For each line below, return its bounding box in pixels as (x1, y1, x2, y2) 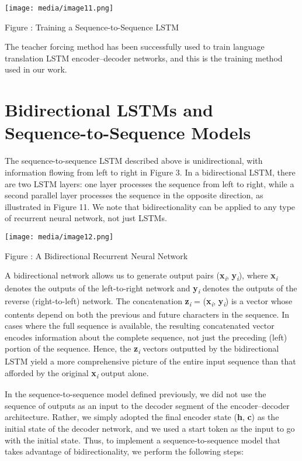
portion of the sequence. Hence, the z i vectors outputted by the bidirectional (5, 342, 279, 356)
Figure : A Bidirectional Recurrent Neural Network (5, 249, 188, 262)
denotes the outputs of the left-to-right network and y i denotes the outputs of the (5, 282, 297, 296)
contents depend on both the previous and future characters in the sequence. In (5, 308, 289, 320)
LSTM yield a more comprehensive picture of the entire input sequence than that (5, 355, 296, 367)
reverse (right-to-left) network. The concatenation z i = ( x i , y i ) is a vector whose (5, 295, 293, 309)
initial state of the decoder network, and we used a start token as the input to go (5, 422, 295, 434)
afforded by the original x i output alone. (5, 367, 149, 380)
